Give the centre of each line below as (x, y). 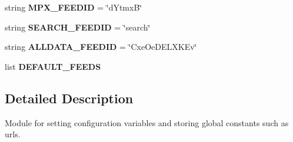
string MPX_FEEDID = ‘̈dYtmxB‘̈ (74, 7)
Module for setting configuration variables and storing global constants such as (147, 122)
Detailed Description (69, 98)
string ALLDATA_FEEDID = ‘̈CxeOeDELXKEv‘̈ (101, 47)
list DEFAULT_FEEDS (53, 66)
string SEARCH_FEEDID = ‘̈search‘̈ (78, 27)
